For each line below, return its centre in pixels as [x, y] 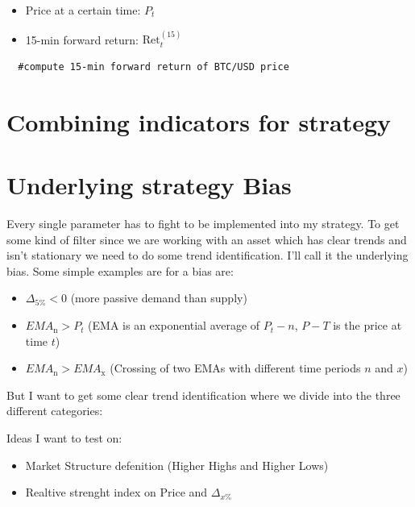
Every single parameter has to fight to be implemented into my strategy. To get [203, 224]
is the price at [367, 325]
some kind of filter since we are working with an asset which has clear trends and [207, 239]
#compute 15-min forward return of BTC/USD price [154, 67]
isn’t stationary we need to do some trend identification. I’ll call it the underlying [207, 255]
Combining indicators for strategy [199, 121]
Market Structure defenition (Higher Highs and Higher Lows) [177, 465]
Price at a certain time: [83, 10]
